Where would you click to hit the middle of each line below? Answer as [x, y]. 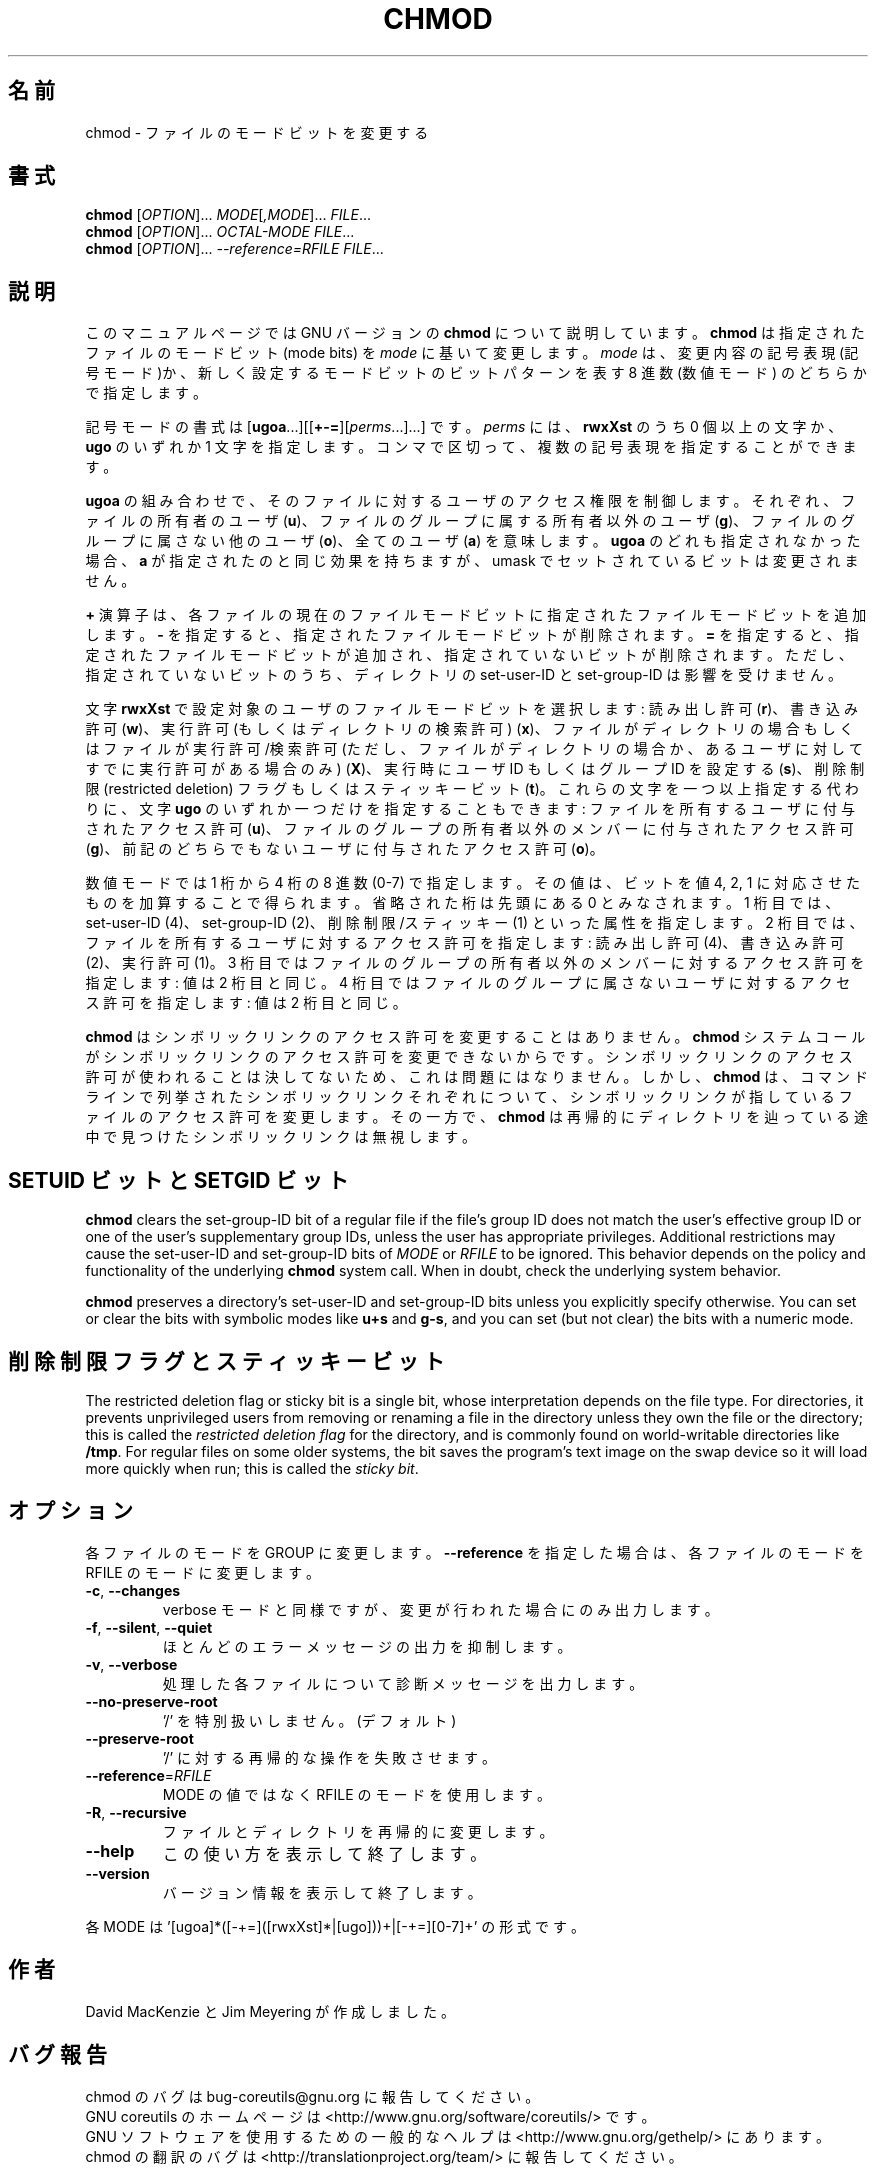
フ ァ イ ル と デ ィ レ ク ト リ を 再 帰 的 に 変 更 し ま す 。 [358, 1831]
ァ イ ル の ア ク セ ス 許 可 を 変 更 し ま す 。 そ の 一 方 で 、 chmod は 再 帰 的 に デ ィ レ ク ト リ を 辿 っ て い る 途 [476, 1117]
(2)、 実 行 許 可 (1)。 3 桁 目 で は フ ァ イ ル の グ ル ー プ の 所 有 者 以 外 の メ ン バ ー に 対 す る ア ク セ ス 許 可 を [475, 963]
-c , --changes [133, 1590]
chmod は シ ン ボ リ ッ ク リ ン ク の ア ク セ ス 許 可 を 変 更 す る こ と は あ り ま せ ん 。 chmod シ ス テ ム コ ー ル [475, 1037]
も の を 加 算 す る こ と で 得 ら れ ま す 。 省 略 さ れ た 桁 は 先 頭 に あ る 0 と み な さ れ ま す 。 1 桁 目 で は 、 [462, 903]
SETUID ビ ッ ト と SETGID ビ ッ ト [178, 1180]
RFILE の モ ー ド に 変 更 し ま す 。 [203, 1572]
